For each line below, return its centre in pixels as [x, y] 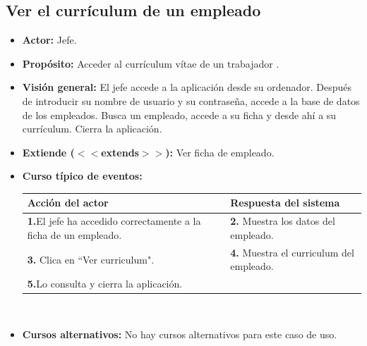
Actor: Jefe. [49, 40]
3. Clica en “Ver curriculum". [91, 259]
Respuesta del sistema [285, 203]
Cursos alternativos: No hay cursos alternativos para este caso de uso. [180, 334]
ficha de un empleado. [74, 234]
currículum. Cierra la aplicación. [92, 129]
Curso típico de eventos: [82, 176]
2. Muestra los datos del [283, 221]
